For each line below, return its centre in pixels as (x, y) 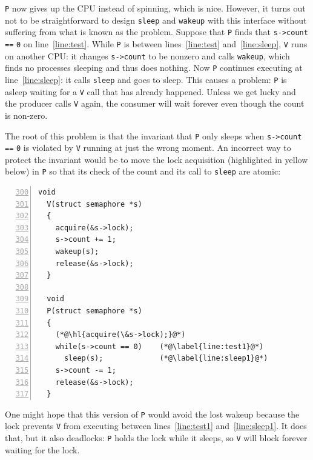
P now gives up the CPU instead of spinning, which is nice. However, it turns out (155, 8)
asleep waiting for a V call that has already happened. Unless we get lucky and (150, 91)
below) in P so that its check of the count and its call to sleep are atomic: (143, 171)
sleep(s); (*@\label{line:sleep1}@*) (166, 358)
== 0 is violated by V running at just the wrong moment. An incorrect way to (148, 148)
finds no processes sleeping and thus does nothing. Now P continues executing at (154, 68)
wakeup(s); (77, 252)
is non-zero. (26, 115)
